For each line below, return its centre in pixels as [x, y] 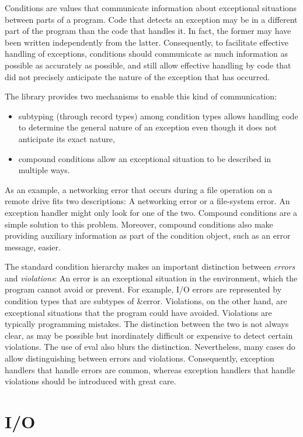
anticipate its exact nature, [67, 138]
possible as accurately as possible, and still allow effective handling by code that [148, 65]
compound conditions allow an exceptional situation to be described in [145, 158]
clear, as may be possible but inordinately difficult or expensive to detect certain [149, 335]
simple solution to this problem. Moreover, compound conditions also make [139, 224]
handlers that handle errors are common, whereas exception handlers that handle [150, 369]
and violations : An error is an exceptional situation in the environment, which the [151, 278]
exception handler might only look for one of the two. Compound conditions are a [151, 212]
